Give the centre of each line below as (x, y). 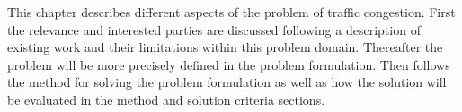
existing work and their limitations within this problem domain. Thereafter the (225, 47)
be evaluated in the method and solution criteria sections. (166, 99)
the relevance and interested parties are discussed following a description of (214, 29)
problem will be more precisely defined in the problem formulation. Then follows (229, 64)
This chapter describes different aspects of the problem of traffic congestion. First (231, 12)
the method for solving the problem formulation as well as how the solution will (227, 82)
